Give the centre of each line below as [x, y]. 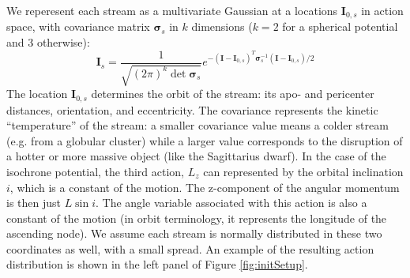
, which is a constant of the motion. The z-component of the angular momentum [205, 187]
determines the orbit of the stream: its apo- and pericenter [233, 94]
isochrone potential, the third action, [95, 171]
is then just [34, 203]
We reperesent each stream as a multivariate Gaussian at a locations [172, 10]
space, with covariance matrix [78, 26]
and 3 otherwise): [48, 42]
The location [37, 94]
